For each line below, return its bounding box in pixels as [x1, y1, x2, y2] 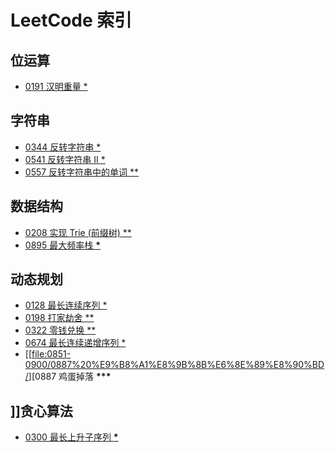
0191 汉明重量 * [24, 81, 88, 92]
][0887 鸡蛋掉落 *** [28, 371, 112, 383]
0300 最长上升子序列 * [24, 431, 119, 443]
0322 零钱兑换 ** [24, 324, 97, 336]
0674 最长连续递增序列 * [24, 337, 127, 349]
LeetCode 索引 [10, 9, 133, 32]
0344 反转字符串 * [24, 141, 102, 153]
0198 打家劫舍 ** [24, 312, 95, 324]
